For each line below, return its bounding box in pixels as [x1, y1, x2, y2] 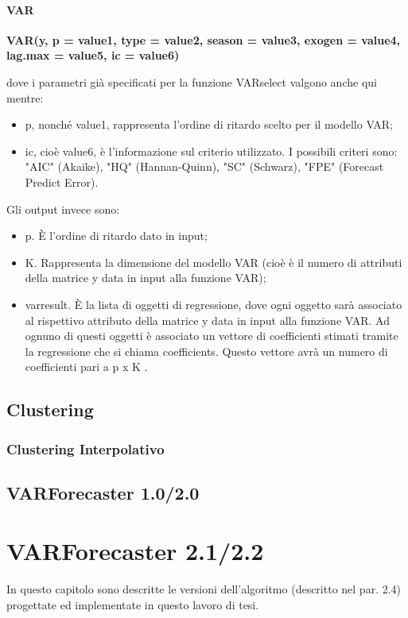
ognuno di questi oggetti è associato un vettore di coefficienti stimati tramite [25, 327, 398, 344]
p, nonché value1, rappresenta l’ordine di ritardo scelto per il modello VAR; [25, 116, 394, 133]
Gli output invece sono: [6, 200, 120, 217]
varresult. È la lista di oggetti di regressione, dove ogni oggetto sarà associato [25, 295, 402, 312]
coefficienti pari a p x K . [25, 358, 148, 375]
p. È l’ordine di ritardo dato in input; [25, 227, 208, 244]
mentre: [6, 89, 44, 106]
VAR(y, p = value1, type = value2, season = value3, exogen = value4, [6, 31, 401, 48]
